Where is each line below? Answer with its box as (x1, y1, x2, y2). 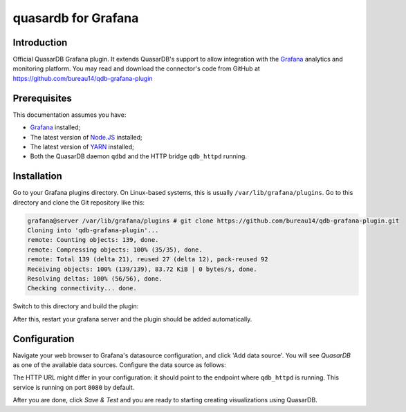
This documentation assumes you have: (12, 111, 127, 119)
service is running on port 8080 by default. (12, 383, 135, 391)
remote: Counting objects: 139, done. (27, 236, 159, 244)
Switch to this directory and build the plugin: (12, 302, 139, 310)
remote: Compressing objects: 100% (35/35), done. (27, 245, 203, 254)
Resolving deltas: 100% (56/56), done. (27, 274, 163, 283)
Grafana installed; (30, 123, 81, 131)
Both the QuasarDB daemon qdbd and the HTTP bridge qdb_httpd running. (30, 152, 247, 160)
